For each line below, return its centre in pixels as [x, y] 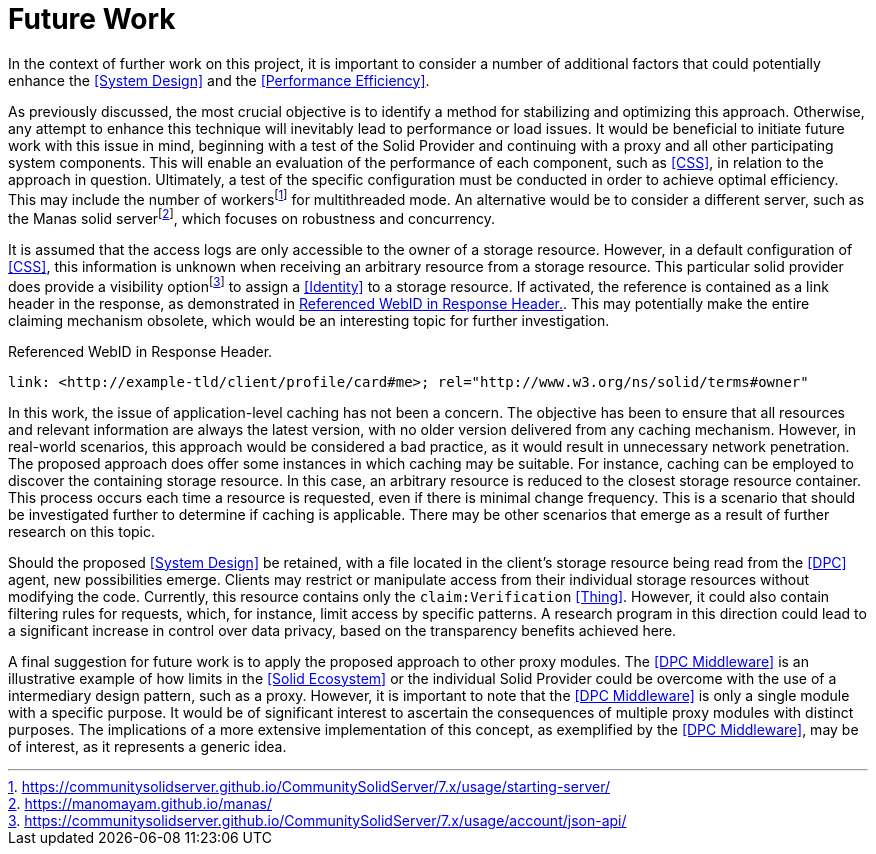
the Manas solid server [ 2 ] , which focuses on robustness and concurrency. [251, 217]
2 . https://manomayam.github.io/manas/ [140, 803]
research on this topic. [82, 531]
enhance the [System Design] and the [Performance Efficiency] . [219, 80]
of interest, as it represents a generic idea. [147, 746]
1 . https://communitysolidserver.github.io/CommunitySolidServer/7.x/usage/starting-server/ [309, 786]
